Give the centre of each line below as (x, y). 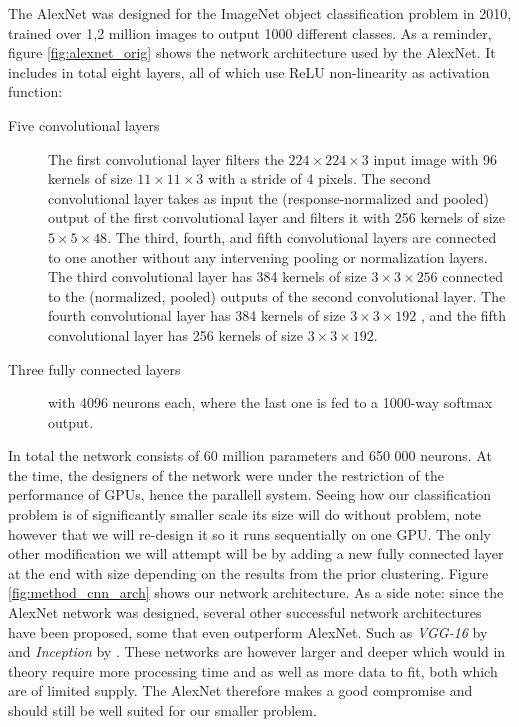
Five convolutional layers (84, 124)
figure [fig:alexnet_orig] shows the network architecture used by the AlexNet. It (252, 52)
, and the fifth (463, 315)
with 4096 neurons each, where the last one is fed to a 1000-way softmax (270, 402)
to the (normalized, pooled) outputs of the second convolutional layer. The (277, 295)
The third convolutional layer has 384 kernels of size (207, 276)
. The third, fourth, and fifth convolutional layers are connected (302, 236)
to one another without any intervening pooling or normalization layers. (268, 256)
